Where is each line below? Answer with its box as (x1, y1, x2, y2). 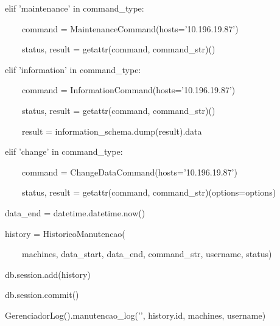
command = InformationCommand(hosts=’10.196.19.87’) (21, 83, 236, 96)
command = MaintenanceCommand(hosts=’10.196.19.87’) (21, 22, 239, 35)
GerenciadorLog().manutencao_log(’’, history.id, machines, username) (4, 308, 266, 321)
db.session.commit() (4, 288, 79, 301)
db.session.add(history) (4, 268, 91, 280)
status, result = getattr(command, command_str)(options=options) (21, 186, 276, 199)
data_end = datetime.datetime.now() (4, 206, 145, 219)
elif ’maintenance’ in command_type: (4, 2, 144, 14)
